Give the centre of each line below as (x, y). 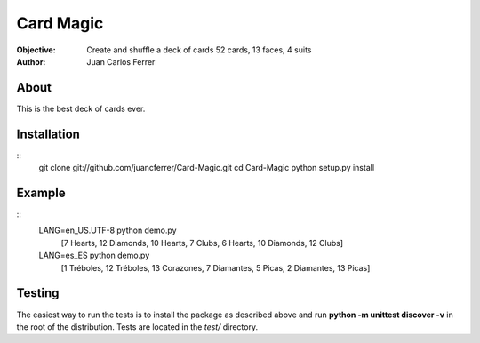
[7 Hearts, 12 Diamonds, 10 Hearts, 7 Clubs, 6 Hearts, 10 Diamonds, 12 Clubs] (202, 243)
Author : (31, 61)
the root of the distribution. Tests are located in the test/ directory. (137, 327)
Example (41, 192)
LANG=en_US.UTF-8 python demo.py (108, 230)
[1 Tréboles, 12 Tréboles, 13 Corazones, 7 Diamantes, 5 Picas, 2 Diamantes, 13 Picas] (216, 267)
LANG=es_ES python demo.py (94, 255)
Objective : (36, 50)
